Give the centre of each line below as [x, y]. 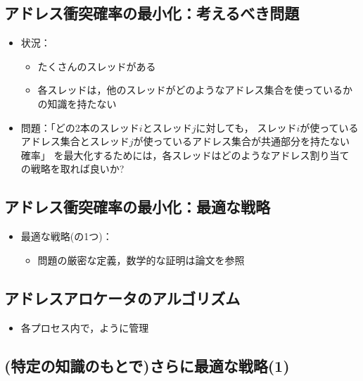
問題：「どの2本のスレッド [80, 127]
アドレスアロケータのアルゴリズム [122, 298]
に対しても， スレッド [246, 127]
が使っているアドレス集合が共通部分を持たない [241, 141]
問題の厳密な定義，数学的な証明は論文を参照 [141, 260]
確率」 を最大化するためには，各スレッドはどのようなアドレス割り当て [185, 155]
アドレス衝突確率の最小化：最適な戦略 [137, 207]
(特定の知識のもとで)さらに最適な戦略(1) [147, 365]
